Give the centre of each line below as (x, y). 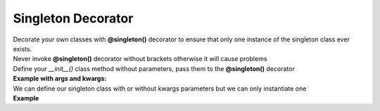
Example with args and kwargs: (60, 79)
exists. (23, 48)
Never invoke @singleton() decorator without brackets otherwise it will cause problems (140, 59)
